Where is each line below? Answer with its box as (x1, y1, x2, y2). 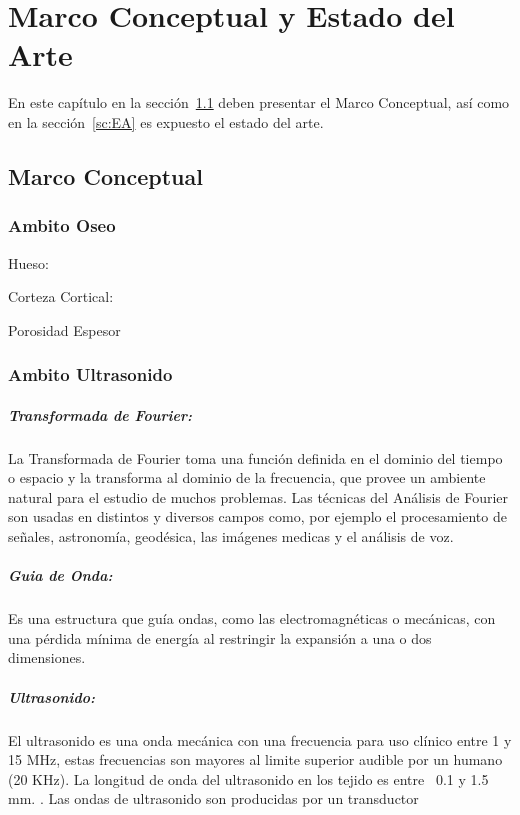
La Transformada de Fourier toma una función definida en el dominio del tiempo (8, 447, 503, 468)
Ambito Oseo (8, 213, 116, 238)
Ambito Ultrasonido (8, 362, 173, 387)
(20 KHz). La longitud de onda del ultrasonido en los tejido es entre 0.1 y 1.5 (8, 768, 489, 789)
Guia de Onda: (8, 565, 113, 586)
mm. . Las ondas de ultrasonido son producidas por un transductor (8, 788, 419, 809)
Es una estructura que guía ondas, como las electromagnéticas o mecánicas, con (8, 608, 496, 629)
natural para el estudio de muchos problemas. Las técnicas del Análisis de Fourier (8, 486, 509, 507)
